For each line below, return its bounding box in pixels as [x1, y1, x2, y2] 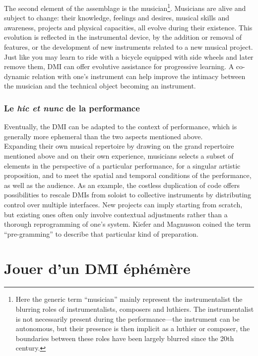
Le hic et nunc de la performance [4, 101, 140, 114]
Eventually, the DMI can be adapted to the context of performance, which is [4, 121, 237, 132]
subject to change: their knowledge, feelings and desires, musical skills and [4, 12, 230, 23]
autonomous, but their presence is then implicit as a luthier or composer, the [15, 323, 250, 334]
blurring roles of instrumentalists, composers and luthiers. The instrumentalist [15, 304, 254, 314]
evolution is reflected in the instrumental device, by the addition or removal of [4, 32, 242, 42]
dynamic [4, 71, 30, 81]
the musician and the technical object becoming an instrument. [4, 81, 196, 91]
